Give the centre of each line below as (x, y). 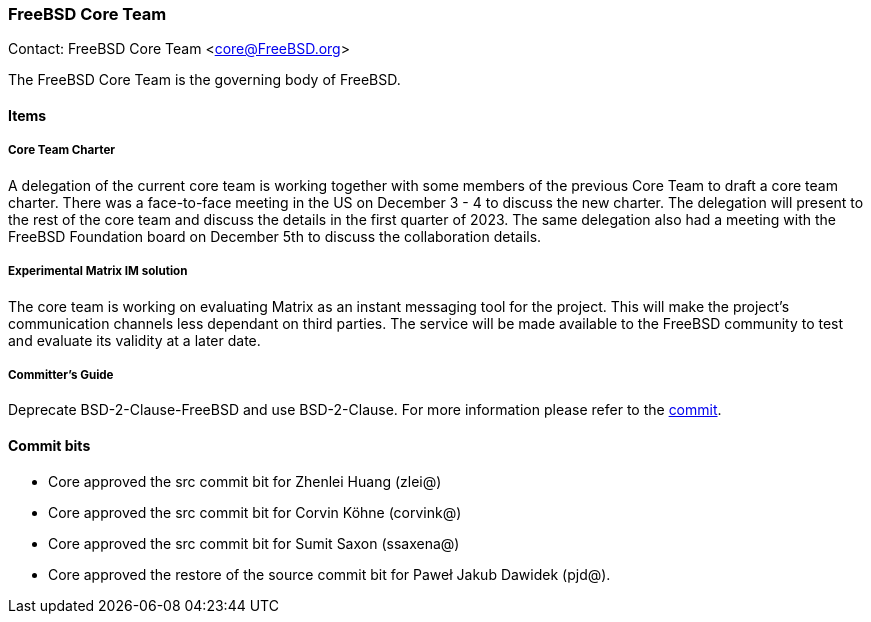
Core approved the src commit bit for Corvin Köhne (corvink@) (255, 512)
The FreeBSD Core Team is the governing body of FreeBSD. (204, 80)
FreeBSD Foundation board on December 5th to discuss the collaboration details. (275, 236)
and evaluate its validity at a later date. (134, 340)
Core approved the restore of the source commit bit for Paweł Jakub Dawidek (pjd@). (329, 574)
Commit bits (49, 445)
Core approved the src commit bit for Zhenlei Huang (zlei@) (245, 481)
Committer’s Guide (61, 374)
